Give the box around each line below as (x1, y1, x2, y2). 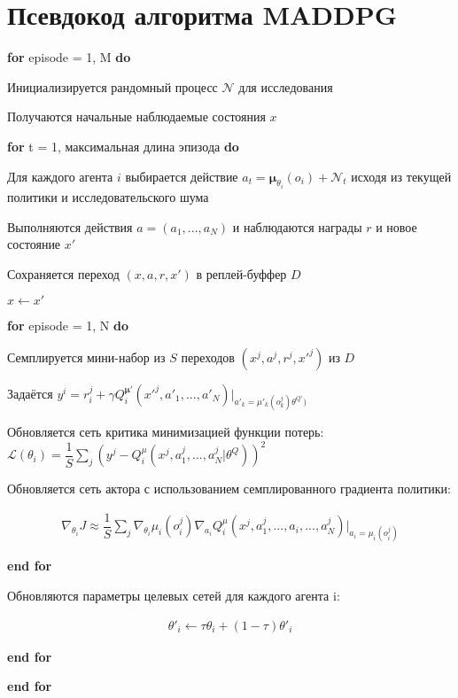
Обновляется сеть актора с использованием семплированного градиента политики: (7, 479, 452, 498)
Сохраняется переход (7, 264, 120, 283)
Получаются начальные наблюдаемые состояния (7, 107, 266, 126)
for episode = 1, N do (7, 316, 129, 335)
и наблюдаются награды (232, 217, 362, 236)
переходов (181, 347, 235, 366)
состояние (7, 235, 61, 253)
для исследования (238, 77, 333, 96)
